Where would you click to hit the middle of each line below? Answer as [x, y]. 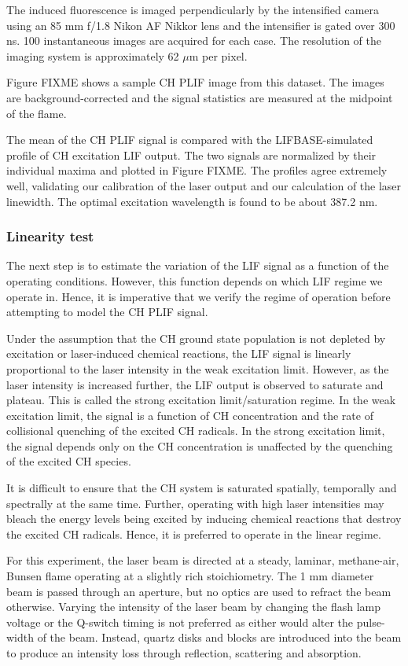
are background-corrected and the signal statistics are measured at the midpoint [200, 97]
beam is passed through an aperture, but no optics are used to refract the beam [199, 591]
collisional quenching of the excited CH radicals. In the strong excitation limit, [196, 431]
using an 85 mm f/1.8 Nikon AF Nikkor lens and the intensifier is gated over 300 [201, 25]
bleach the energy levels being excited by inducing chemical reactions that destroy [204, 519]
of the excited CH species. [69, 461]
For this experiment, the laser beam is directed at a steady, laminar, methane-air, [203, 560]
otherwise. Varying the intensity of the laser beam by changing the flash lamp [194, 607]
